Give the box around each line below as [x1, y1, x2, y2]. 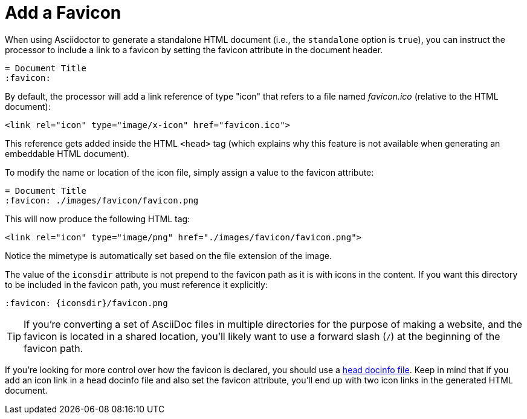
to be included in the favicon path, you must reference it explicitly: [5, 279, 268, 290]
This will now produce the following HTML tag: [5, 213, 190, 224]
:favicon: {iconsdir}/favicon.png [5, 298, 168, 308]
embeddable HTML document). [5, 148, 129, 159]
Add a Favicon [5, 2, 121, 23]
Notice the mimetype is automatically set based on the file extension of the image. [5, 250, 332, 261]
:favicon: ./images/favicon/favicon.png [5, 195, 199, 205]
